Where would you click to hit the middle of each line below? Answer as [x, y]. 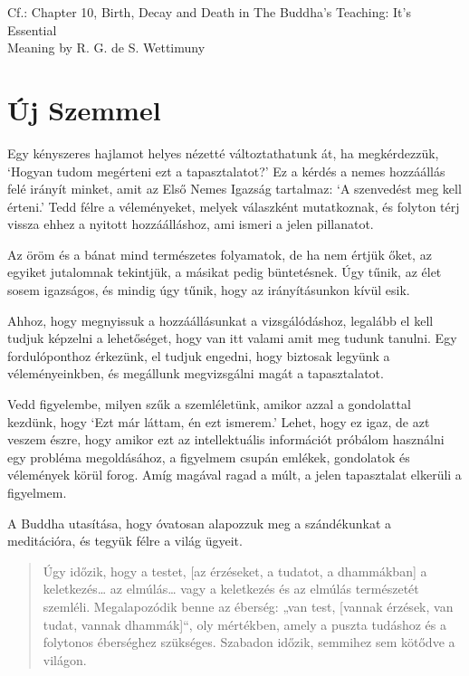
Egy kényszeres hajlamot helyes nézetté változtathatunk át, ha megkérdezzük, [223, 152]
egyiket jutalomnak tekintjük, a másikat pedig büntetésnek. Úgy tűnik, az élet [225, 272]
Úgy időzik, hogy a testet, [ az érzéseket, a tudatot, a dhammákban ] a [235, 571]
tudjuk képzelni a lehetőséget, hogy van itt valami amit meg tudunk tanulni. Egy [232, 338]
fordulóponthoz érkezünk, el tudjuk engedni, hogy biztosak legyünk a [199, 355]
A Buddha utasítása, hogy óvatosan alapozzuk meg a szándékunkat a [200, 523]
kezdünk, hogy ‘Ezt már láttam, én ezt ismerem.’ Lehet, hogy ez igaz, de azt [219, 421]
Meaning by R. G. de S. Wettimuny [106, 48]
